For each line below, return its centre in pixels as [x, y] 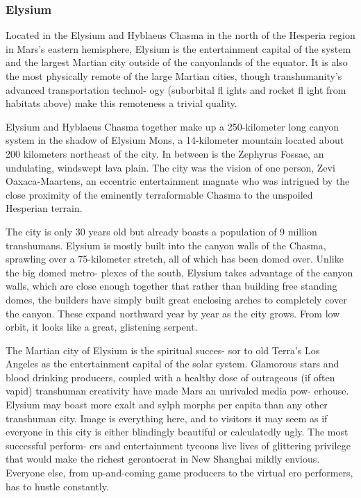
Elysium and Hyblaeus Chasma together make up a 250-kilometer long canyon [172, 126]
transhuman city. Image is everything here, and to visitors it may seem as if [167, 418]
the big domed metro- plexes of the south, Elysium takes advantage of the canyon [179, 272]
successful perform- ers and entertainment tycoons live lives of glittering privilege [178, 445]
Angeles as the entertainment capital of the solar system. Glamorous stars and [173, 364]
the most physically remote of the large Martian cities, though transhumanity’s [174, 76]
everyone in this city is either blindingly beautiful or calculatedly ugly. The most [177, 432]
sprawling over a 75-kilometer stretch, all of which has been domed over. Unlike [175, 259]
